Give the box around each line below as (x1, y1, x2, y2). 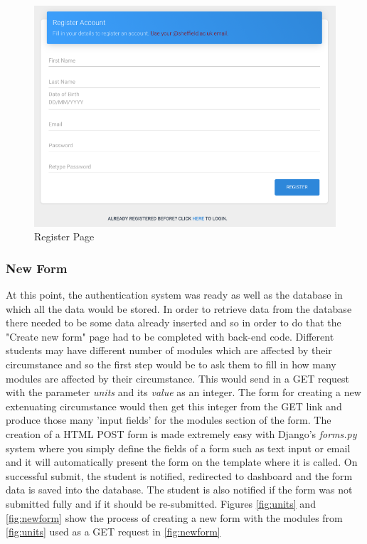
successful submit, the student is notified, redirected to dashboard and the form (6, 468, 353, 483)
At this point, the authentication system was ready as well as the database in (6, 287, 343, 302)
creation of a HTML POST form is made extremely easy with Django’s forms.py (6, 427, 357, 442)
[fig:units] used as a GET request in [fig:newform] (6, 524, 220, 539)
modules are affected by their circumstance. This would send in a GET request (6, 370, 350, 385)
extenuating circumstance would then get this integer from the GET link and (6, 398, 342, 413)
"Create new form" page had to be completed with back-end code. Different (6, 329, 334, 343)
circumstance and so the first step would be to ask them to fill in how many (6, 357, 336, 372)
